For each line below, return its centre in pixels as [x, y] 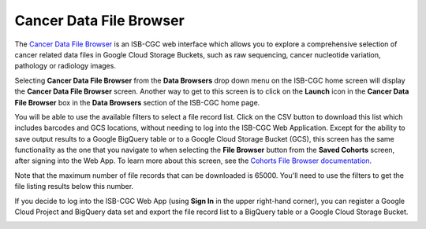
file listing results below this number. [74, 187]
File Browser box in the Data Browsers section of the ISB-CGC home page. [137, 102]
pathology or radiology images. [65, 66]
